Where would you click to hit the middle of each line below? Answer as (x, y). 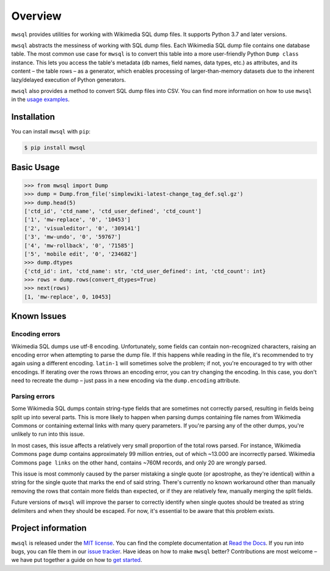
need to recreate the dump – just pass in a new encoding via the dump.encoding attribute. (126, 381)
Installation (33, 117)
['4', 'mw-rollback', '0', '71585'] (79, 245)
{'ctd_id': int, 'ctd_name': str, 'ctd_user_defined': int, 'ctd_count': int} (145, 271)
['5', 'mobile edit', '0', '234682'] (81, 254)
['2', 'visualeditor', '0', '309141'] (82, 228)
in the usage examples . (40, 99)
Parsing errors (33, 396)
